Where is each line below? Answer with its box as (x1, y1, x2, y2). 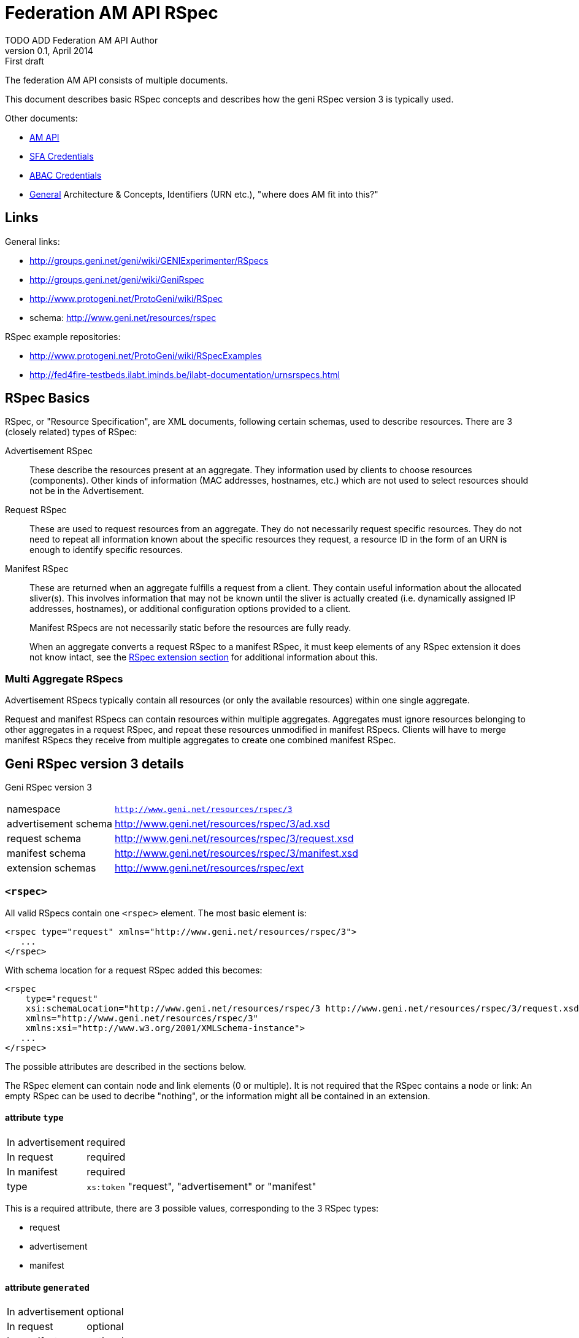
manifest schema (7, 847, 86, 860)
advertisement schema (7, 818, 112, 830)
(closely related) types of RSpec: (5, 427, 137, 438)
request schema (7, 832, 82, 845)
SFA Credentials (29, 150, 94, 161)
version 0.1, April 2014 (5, 45, 93, 56)
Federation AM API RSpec (5, 2, 218, 23)
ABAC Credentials (29, 169, 102, 180)
